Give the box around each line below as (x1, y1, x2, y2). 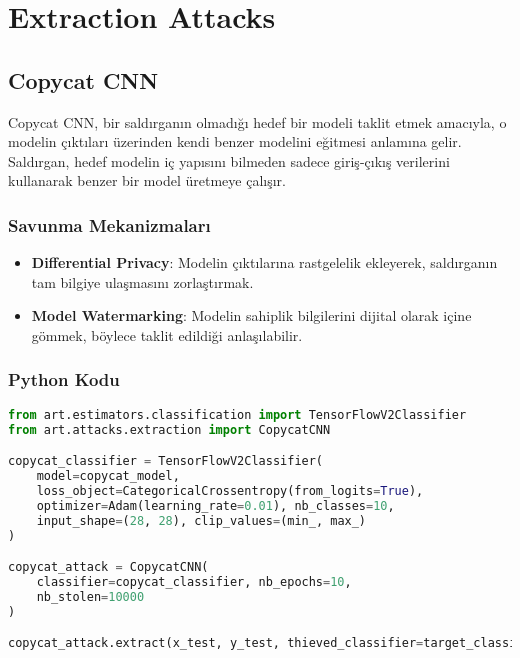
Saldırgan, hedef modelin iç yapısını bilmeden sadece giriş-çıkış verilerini (8, 150, 450, 171)
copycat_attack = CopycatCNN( (8, 560, 209, 575)
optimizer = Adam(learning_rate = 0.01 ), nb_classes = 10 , (36, 498, 395, 513)
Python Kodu (8, 367, 120, 392)
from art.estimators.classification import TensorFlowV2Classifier (8, 407, 467, 422)
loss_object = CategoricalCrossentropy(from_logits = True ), (36, 483, 424, 498)
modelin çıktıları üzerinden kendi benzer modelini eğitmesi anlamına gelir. (8, 131, 462, 152)
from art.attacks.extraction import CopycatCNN (8, 422, 331, 437)
